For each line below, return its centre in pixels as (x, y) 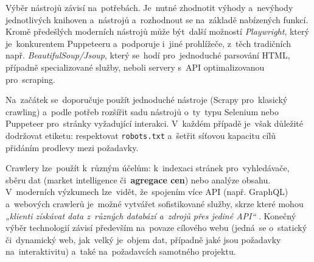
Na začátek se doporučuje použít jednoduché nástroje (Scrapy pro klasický (147, 100)
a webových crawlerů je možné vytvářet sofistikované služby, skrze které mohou (155, 203)
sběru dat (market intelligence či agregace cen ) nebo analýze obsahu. (138, 179)
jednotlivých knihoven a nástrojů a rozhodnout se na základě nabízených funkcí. (157, 19)
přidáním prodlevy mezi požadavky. (72, 147)
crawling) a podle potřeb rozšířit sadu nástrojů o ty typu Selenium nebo (142, 111)
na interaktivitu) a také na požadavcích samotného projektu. (121, 251)
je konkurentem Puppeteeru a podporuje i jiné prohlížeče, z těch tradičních (148, 43)
